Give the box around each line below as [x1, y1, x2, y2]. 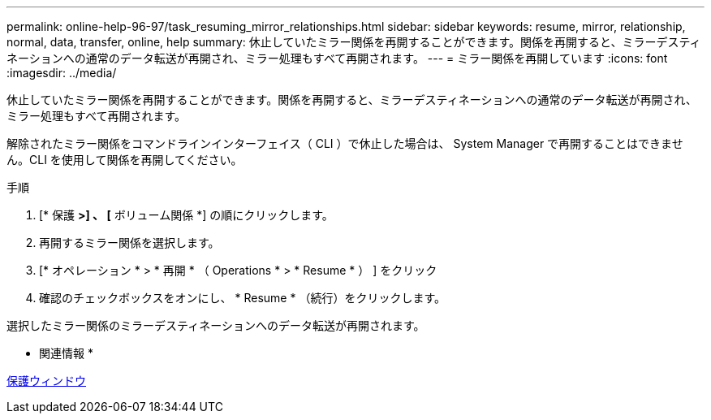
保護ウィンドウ [6, 374, 86, 388]
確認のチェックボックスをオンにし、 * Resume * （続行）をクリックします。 [39, 291, 446, 305]
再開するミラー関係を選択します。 [39, 236, 220, 249]
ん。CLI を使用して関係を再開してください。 [6, 153, 243, 167]
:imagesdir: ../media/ [6, 66, 117, 80]
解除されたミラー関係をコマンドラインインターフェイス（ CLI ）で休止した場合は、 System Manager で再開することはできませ [6, 136, 683, 150]
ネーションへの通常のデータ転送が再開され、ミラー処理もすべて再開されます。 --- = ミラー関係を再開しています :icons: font [6, 51, 668, 65]
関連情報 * [39, 346, 93, 360]
